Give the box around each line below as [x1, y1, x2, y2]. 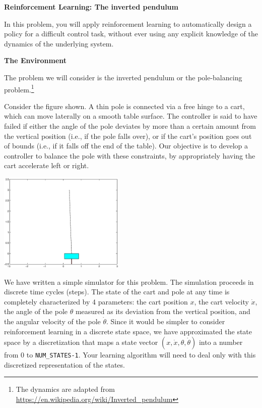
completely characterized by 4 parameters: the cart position [4, 296, 188, 307]
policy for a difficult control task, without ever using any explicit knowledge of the [4, 28, 258, 39]
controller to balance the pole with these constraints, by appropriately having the [4, 150, 255, 161]
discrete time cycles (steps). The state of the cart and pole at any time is [4, 286, 230, 297]
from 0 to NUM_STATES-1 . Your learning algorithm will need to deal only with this [4, 349, 256, 360]
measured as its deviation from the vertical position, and [75, 306, 250, 317]
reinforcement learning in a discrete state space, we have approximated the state [4, 326, 252, 336]
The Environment [4, 55, 67, 66]
